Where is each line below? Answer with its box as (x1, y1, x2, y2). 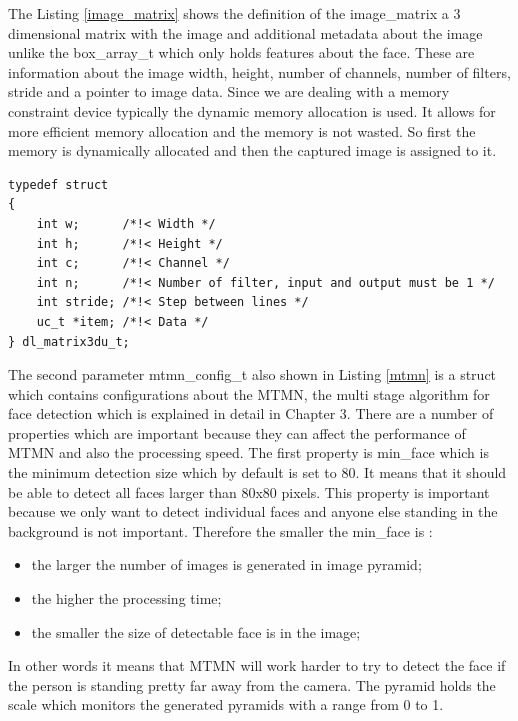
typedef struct (8, 177, 109, 192)
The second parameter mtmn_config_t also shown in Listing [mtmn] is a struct (8, 364, 497, 385)
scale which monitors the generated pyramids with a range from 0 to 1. (8, 694, 444, 715)
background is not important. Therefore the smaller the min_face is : (8, 520, 433, 541)
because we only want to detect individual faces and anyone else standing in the (8, 501, 498, 522)
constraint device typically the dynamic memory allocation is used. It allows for (8, 100, 496, 121)
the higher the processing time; (31, 588, 222, 609)
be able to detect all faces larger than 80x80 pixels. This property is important (8, 481, 490, 502)
